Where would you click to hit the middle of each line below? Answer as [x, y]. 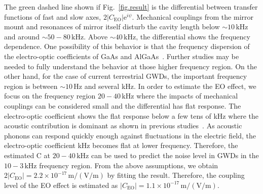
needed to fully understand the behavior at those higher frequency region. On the [130, 66]
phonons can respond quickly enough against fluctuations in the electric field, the [130, 135]
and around [22, 36]
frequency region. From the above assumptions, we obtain [129, 165]
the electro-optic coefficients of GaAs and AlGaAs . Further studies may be [122, 56]
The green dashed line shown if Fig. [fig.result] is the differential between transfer [131, 7]
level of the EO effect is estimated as [61, 185]
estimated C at [27, 155]
